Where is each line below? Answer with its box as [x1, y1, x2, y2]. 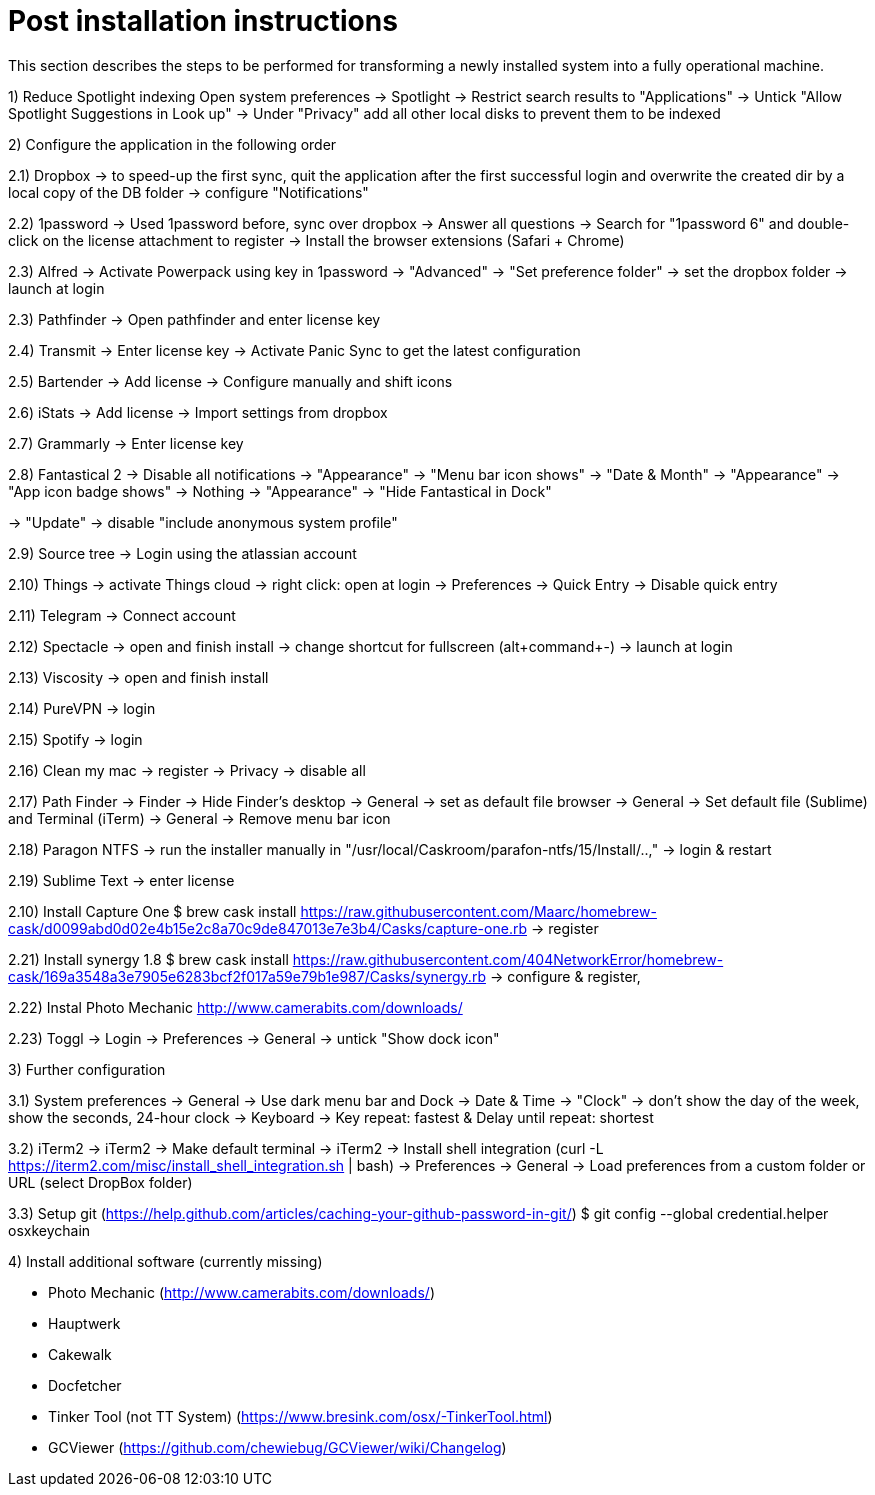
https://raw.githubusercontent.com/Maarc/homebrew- [300, 902, 657, 920]
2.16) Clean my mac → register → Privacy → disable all [8, 761, 366, 779]
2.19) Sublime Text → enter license [8, 871, 235, 889]
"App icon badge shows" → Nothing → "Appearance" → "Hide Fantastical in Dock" [8, 482, 552, 500]
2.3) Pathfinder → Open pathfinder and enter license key [8, 310, 381, 328]
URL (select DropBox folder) [8, 1173, 193, 1191]
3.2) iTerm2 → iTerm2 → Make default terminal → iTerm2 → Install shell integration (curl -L [8, 1139, 604, 1157]
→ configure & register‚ [489, 967, 641, 985]
